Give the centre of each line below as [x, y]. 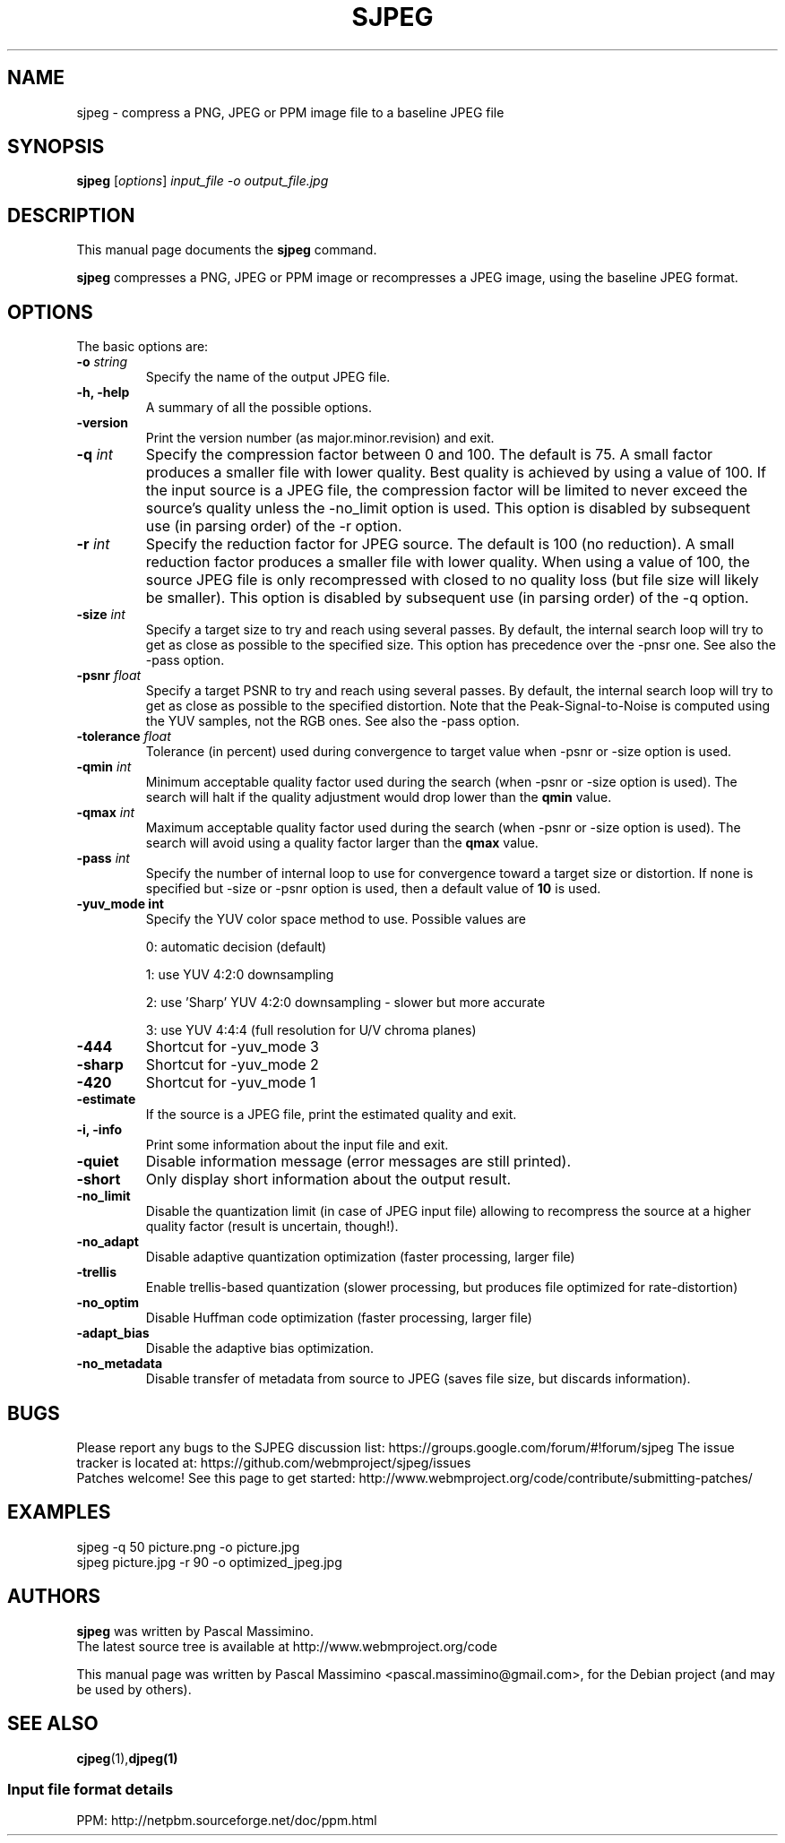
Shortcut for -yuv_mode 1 [231, 1083]
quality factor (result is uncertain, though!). [272, 1227]
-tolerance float [124, 736]
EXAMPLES [59, 1512]
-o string [102, 362]
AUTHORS [54, 1597]
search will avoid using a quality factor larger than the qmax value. [342, 843]
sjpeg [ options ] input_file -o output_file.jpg [203, 181]
